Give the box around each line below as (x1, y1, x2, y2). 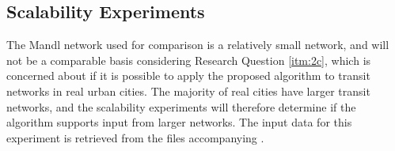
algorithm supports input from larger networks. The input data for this (6, 114, 352, 130)
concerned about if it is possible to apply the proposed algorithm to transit (6, 67, 370, 84)
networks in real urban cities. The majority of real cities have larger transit (6, 82, 370, 99)
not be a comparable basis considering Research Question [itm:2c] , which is (6, 51, 371, 68)
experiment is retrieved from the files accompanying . (6, 129, 264, 145)
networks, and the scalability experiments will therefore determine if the (6, 98, 356, 115)
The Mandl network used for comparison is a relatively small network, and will (6, 36, 389, 53)
